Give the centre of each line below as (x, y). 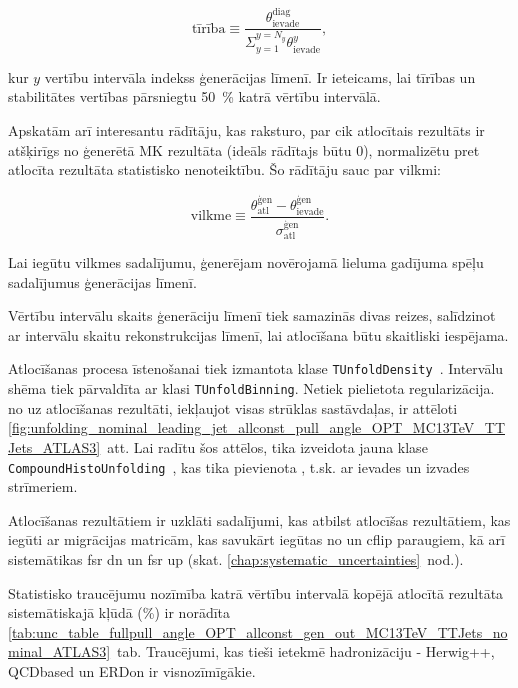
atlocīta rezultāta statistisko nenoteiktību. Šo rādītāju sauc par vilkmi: (224, 169)
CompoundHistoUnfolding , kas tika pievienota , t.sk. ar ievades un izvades (239, 466)
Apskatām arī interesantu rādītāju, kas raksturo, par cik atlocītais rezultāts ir (246, 129)
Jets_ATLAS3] (54, 446)
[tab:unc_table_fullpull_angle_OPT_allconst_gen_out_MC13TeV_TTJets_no (258, 631)
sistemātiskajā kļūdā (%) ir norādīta (119, 612)
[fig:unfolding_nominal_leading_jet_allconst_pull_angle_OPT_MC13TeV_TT (256, 427)
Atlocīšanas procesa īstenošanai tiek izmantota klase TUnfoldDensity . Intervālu (256, 368)
